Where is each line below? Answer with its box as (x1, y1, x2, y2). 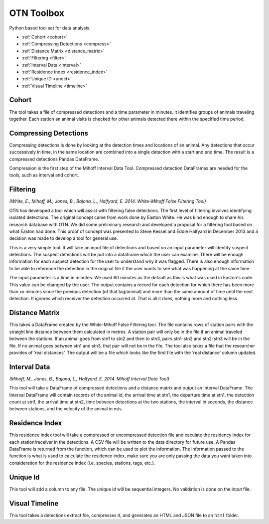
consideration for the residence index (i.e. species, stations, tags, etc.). (9, 460, 155, 466)
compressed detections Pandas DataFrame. (9, 156, 99, 162)
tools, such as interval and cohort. (9, 172, 79, 178)
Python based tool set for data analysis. (9, 25, 91, 31)
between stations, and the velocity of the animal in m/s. (9, 406, 123, 412)
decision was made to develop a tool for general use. (9, 235, 118, 241)
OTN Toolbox (9, 7, 65, 18)
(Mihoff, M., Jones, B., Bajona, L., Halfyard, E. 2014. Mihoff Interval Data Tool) (9, 375, 169, 381)
